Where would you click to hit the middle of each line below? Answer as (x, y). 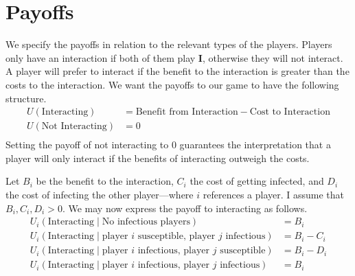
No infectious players (146, 222)
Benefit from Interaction (187, 112)
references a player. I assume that (274, 194)
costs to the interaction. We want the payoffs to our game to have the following (172, 84)
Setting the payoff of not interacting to (87, 145)
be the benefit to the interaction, (105, 181)
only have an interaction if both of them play (101, 57)
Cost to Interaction (290, 112)
